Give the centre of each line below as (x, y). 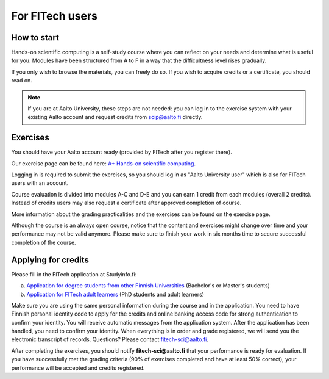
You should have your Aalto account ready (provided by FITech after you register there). (122, 152)
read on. (22, 81)
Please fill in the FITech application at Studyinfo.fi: (74, 274)
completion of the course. (44, 242)
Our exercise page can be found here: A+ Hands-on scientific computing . (104, 163)
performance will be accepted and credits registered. (78, 368)
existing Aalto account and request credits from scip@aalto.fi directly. (115, 117)
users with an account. (40, 183)
